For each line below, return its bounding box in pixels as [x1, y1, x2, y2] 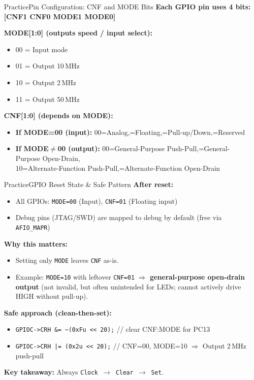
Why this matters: [4, 238, 67, 249]
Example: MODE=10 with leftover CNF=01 [15, 271, 135, 282]
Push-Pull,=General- [167, 143, 230, 154]
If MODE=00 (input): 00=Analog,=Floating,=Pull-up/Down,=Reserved [15, 127, 245, 137]
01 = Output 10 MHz [15, 61, 80, 71]
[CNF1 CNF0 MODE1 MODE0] [4, 11, 116, 21]
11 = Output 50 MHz [15, 94, 80, 104]
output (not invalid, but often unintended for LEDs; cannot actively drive [15, 281, 241, 291]
